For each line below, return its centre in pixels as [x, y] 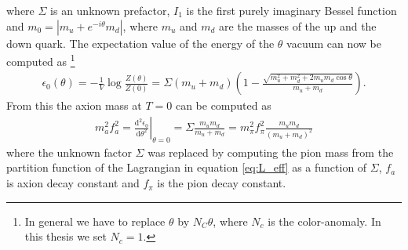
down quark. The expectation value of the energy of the [140, 43]
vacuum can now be [334, 43]
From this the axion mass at [74, 105]
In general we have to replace [95, 221]
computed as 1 [41, 60]
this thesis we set [66, 236]
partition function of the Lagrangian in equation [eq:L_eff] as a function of [187, 167]
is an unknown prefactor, [110, 10]
